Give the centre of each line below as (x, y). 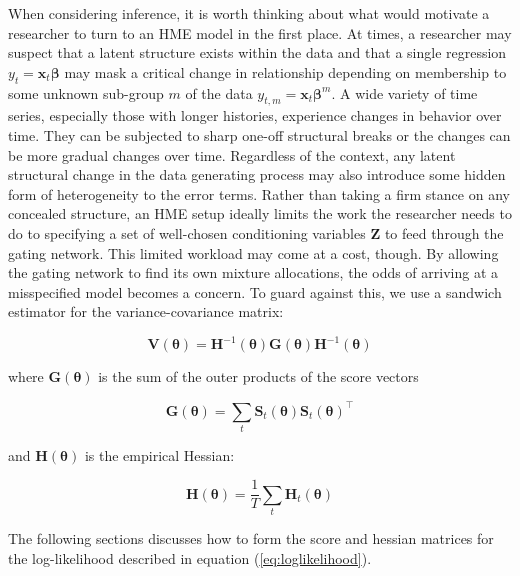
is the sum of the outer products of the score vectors (258, 376)
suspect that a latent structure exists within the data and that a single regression (257, 52)
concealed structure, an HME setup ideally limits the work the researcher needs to (260, 213)
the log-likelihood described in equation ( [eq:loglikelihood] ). (190, 557)
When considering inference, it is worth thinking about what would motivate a (249, 13)
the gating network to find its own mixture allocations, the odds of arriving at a (253, 272)
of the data (219, 92)
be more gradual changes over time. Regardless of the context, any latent (232, 154)
